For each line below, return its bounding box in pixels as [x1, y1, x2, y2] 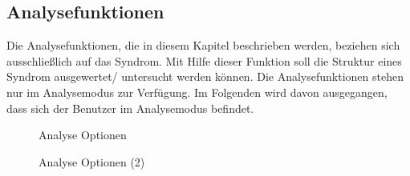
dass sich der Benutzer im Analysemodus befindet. [6, 99, 254, 116]
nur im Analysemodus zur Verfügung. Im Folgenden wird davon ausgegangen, [6, 83, 388, 100]
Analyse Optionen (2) [39, 153, 145, 170]
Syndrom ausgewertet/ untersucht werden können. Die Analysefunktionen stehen [6, 68, 404, 85]
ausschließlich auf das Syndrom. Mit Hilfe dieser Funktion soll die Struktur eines [6, 52, 402, 69]
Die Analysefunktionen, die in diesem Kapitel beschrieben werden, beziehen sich [6, 37, 400, 54]
